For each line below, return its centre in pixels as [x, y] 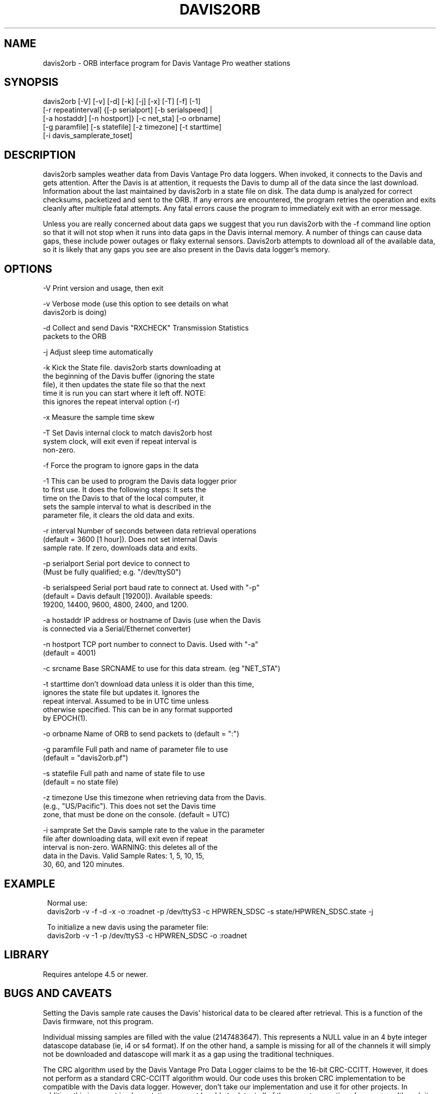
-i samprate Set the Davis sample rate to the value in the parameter [154, 830]
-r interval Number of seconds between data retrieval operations [150, 531]
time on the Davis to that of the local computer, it [123, 498]
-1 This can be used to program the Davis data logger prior [140, 481]
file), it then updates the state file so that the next [124, 385]
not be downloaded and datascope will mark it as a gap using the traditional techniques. [188, 1054]
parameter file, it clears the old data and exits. [119, 515]
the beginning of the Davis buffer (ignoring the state [129, 376]
